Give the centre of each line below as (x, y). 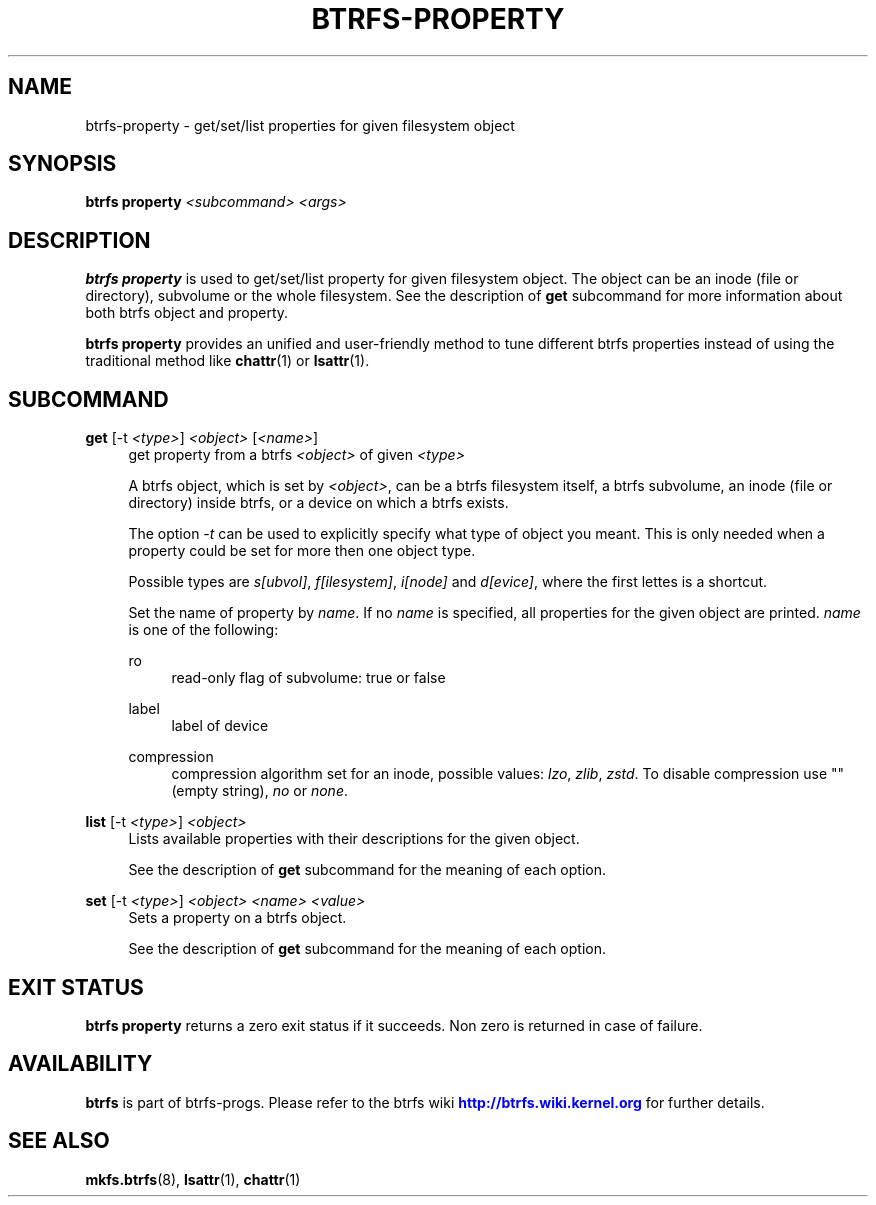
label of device (220, 726)
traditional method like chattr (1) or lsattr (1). (227, 361)
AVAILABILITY (80, 1064)
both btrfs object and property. (187, 313)
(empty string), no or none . (260, 791)
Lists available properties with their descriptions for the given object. (354, 839)
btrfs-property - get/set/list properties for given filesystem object (300, 125)
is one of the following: (203, 630)
